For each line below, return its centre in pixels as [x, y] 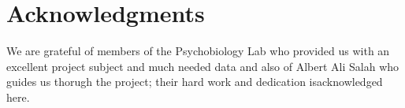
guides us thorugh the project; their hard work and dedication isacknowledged [195, 82]
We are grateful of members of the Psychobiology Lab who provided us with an [198, 51]
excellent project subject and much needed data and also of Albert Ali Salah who [203, 66]
